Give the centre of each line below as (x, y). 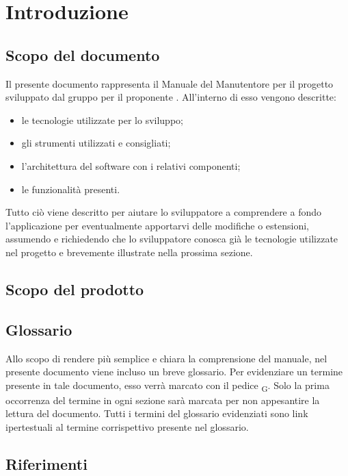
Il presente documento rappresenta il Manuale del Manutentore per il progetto (170, 83)
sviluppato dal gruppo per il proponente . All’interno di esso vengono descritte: (171, 97)
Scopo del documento (83, 54)
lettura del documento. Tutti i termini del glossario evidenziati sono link (157, 413)
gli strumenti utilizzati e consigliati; (96, 143)
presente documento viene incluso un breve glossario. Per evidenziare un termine (174, 372)
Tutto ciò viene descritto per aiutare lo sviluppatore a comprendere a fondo (164, 212)
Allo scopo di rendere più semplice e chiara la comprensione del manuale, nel (166, 358)
